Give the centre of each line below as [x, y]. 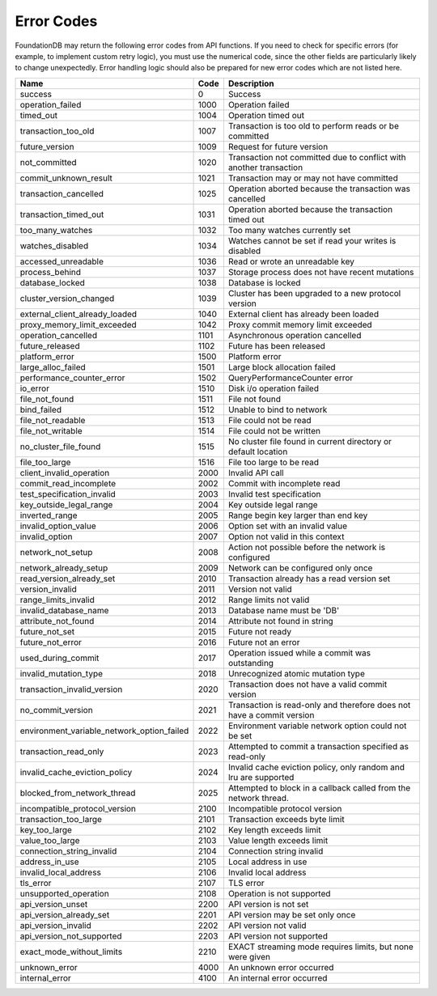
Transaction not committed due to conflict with [317, 157]
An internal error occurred [278, 977]
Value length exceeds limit [278, 840]
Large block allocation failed [282, 367]
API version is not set [268, 904]
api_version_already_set [65, 914]
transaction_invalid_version [71, 689]
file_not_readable [53, 420]
